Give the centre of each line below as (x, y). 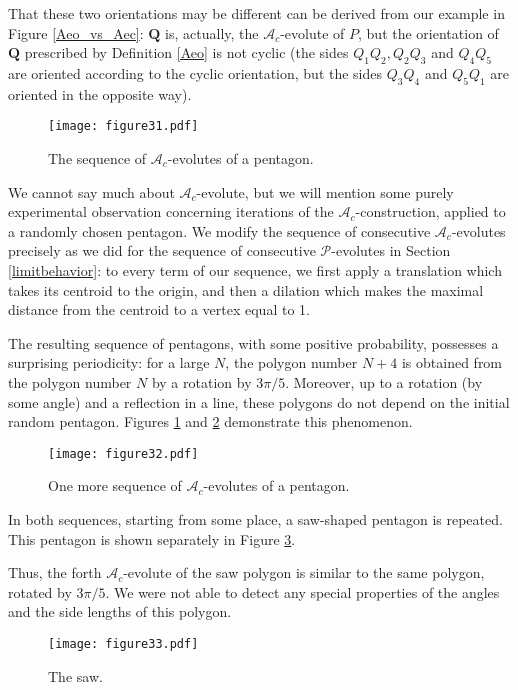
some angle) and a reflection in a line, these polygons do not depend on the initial (259, 401)
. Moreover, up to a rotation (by (384, 381)
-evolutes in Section (391, 250)
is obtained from (452, 362)
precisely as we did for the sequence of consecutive (162, 250)
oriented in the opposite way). (100, 93)
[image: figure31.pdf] (123, 126)
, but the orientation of (428, 32)
